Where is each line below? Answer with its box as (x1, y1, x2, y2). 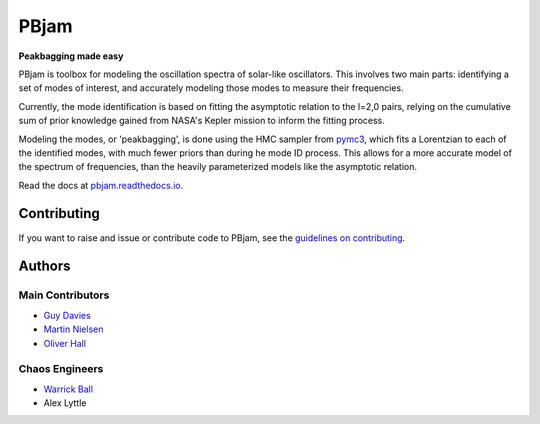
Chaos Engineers (18, 362, 104, 376)
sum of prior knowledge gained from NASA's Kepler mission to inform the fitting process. (18, 115, 385, 127)
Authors (18, 258, 71, 275)
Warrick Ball (43, 383, 94, 395)
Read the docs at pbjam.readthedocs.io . (18, 179, 184, 191)
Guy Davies (43, 309, 92, 321)
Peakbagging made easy (18, 50, 124, 62)
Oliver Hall (43, 337, 87, 349)
